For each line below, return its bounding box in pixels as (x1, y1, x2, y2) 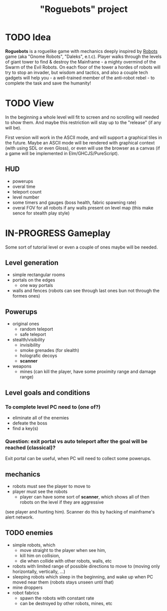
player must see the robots (12, 488, 68, 494)
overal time (12, 183, 36, 189)
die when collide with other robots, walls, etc (19, 557, 112, 563)
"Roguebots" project (39, 3, 128, 15)
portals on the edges (12, 277, 55, 283)
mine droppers (12, 584, 43, 590)
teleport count (12, 188, 42, 194)
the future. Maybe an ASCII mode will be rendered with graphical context (5, 139, 155, 145)
